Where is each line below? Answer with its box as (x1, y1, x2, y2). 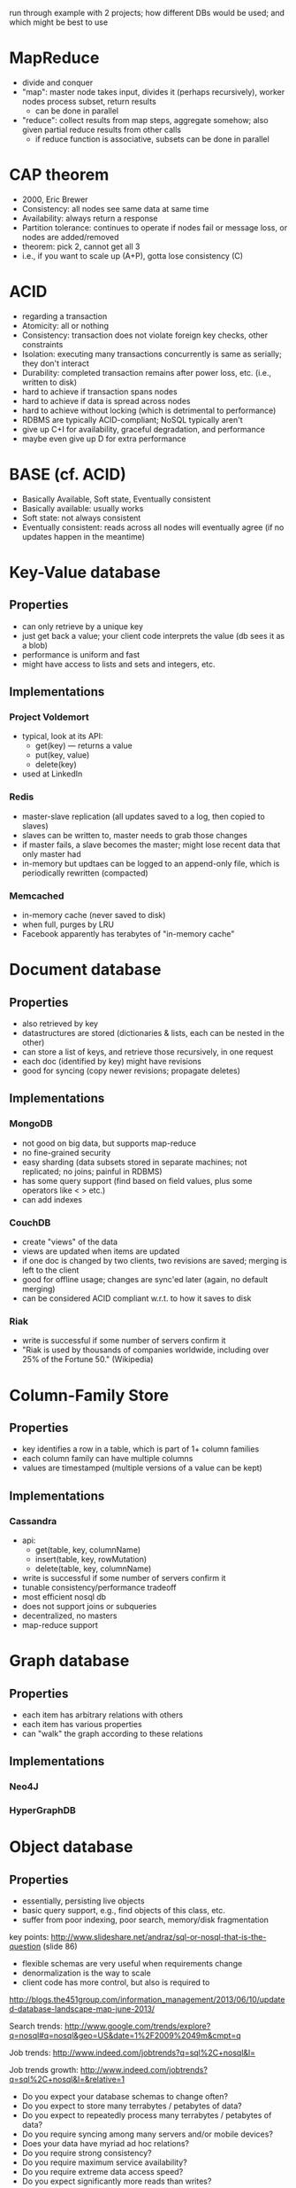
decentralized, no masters (21, 1610, 118, 1621)
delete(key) (34, 759, 77, 770)
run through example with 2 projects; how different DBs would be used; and (9, 8, 285, 18)
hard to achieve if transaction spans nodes (21, 385, 178, 397)
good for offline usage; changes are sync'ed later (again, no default (21, 1274, 269, 1285)
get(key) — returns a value (34, 740, 133, 751)
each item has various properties (21, 1719, 143, 1729)
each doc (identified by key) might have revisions (21, 1056, 201, 1067)
